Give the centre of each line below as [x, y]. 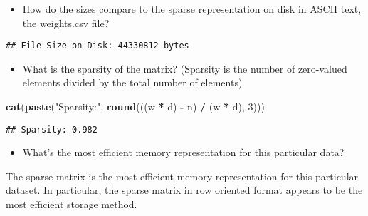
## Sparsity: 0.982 [52, 129]
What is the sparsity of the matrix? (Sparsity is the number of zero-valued [185, 68]
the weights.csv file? [66, 22]
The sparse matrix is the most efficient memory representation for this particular [182, 176]
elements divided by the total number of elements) [132, 82]
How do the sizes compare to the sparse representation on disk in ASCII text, [192, 9]
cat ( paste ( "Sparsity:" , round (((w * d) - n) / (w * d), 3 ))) [135, 107]
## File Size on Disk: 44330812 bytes [98, 46]
